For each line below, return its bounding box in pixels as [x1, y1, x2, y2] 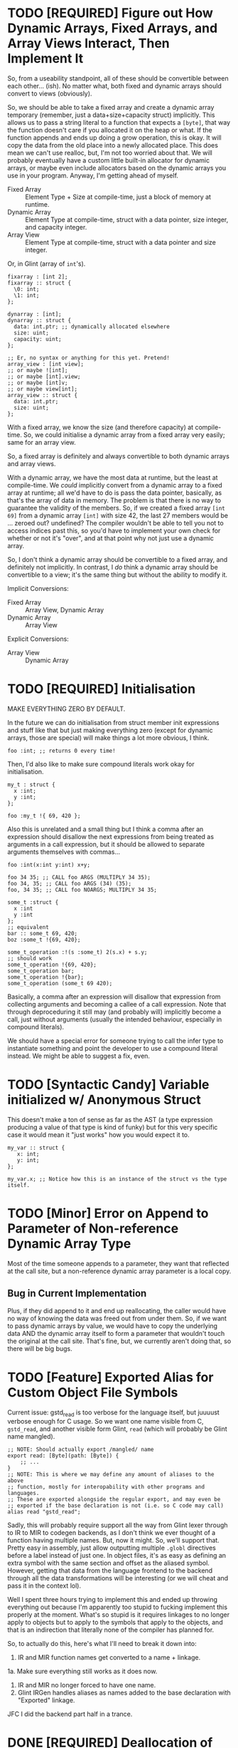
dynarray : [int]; [7, 310, 62, 318]
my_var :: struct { [7, 1144, 65, 1151]
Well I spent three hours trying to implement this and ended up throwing [7, 1595, 218, 1604]
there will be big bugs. [7, 1344, 72, 1352]
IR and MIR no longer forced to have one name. [17, 1681, 156, 1690]
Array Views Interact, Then [7, 36, 171, 51]
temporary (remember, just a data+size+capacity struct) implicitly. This [7, 110, 215, 119]
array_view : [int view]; [7, 360, 84, 368]
